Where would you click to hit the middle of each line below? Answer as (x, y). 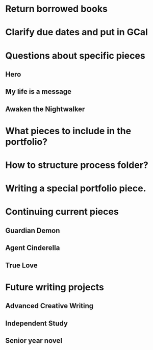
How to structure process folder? (77, 165)
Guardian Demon (33, 230)
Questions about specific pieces (75, 55)
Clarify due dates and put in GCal (76, 32)
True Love (22, 265)
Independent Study (36, 323)
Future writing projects (55, 287)
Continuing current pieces (62, 212)
